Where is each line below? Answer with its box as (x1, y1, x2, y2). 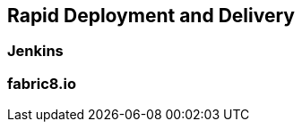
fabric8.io (7, 74, 77, 93)
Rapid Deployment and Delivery (7, 4, 295, 27)
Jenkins (7, 42, 64, 60)
